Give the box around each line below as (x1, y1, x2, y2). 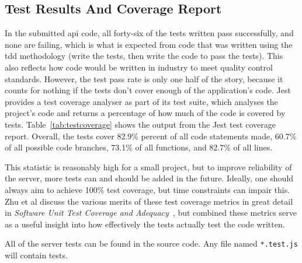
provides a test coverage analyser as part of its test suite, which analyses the (5, 95, 278, 107)
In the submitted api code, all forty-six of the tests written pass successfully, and (5, 27, 294, 39)
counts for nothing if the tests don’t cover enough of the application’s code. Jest (5, 84, 291, 96)
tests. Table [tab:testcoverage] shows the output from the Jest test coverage (5, 118, 276, 130)
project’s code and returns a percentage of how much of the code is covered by (5, 107, 286, 119)
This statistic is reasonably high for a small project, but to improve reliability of (5, 160, 292, 173)
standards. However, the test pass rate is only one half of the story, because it (5, 72, 283, 85)
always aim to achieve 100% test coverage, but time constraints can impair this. (5, 183, 290, 195)
